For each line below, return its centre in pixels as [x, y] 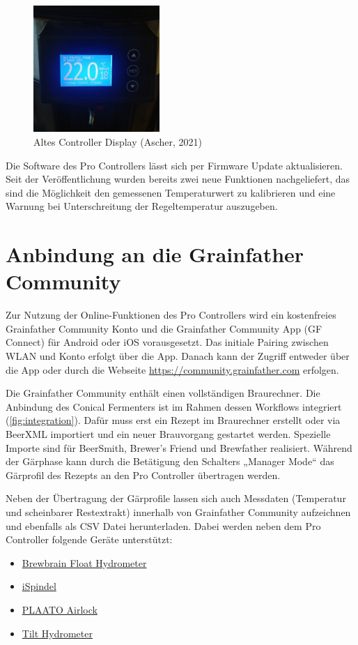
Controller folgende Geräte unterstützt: [89, 539]
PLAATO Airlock [60, 609]
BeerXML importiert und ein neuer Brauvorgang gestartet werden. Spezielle [168, 434]
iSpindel [39, 586]
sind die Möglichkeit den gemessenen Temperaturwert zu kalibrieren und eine [171, 192]
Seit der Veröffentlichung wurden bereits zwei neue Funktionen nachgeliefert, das [178, 179]
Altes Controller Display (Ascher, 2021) [118, 142]
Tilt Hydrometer [57, 633]
